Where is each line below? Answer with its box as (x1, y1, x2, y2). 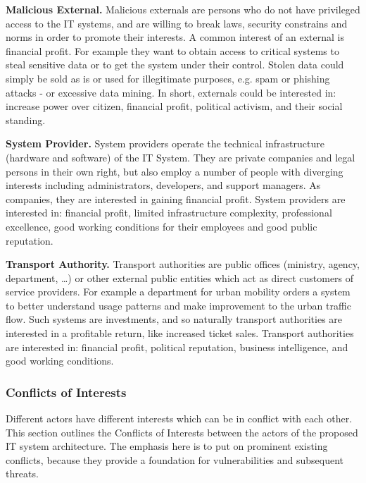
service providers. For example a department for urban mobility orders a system (6, 284, 351, 299)
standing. (6, 112, 46, 127)
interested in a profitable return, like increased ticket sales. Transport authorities (6, 326, 354, 341)
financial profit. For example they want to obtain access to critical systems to (6, 43, 339, 58)
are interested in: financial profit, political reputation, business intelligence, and (6, 339, 348, 354)
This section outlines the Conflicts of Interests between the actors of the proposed (6, 424, 358, 439)
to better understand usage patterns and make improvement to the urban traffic (6, 298, 351, 312)
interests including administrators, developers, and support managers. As (6, 178, 321, 192)
